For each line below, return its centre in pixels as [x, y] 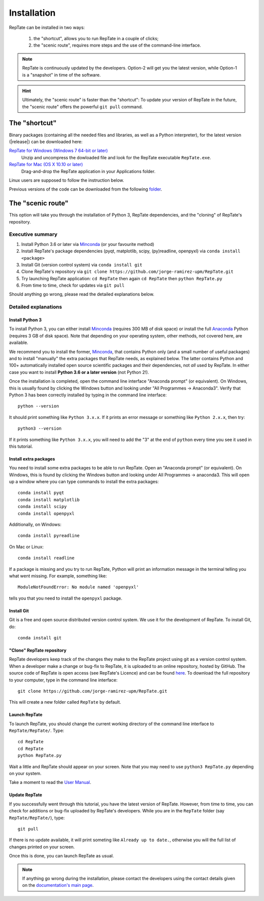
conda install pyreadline [49, 536]
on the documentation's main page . [58, 885]
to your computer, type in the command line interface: [63, 680]
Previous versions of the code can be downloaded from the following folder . [86, 189]
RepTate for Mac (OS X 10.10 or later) [46, 165]
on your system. [25, 774]
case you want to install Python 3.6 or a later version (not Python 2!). [79, 372]
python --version [38, 406]
